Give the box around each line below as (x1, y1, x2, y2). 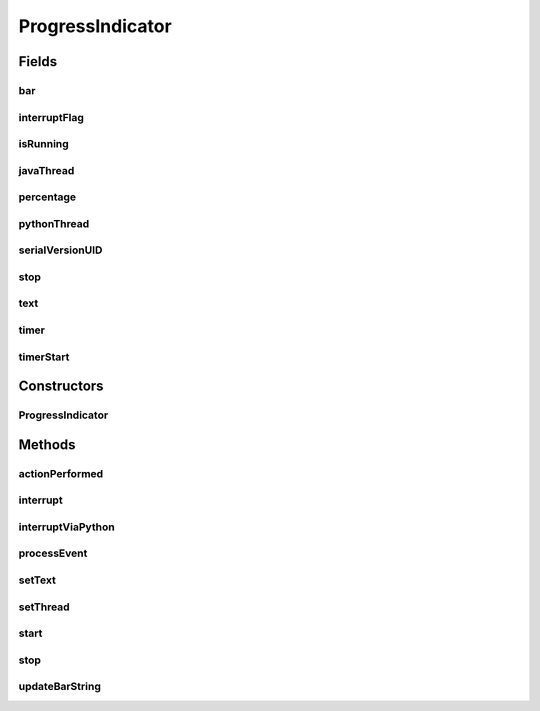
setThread (18, 600, 70, 614)
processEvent (18, 546, 88, 560)
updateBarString (18, 680, 102, 694)
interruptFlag (18, 110, 85, 124)
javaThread (18, 163, 75, 177)
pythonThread (18, 216, 90, 230)
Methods (18, 436, 76, 453)
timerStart (18, 350, 70, 364)
